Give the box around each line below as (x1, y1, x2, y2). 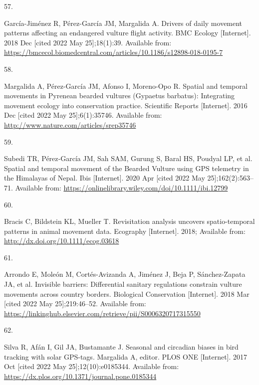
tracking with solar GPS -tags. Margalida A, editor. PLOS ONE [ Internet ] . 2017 (4, 351, 248, 362)
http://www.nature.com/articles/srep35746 (4, 119, 136, 130)
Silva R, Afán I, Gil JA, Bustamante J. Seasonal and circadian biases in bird (4, 342, 239, 352)
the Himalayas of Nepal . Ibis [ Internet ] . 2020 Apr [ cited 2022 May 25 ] (4, 173, 217, 183)
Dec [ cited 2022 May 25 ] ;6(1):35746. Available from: (4, 110, 162, 120)
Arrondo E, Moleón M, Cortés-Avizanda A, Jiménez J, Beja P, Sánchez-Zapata (4, 269, 246, 279)
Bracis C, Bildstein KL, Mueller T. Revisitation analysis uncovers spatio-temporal (4, 216, 255, 226)
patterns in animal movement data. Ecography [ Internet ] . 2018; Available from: (4, 225, 246, 236)
